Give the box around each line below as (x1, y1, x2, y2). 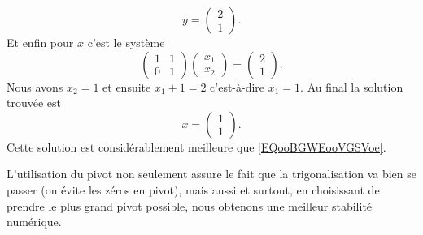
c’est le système (87, 34, 165, 50)
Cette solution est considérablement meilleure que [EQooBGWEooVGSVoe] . (7, 138, 386, 155)
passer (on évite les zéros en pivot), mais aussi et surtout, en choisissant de (7, 181, 380, 198)
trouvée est (7, 94, 61, 111)
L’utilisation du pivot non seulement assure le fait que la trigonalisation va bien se (7, 165, 416, 182)
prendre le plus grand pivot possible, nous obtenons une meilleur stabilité (7, 197, 373, 214)
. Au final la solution (300, 78, 403, 95)
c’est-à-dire (210, 78, 265, 95)
